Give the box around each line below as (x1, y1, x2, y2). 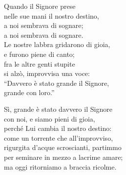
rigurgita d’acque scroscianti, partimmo (4, 142, 122, 152)
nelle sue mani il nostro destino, (4, 10, 99, 21)
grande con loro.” (4, 87, 55, 98)
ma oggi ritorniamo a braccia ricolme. (4, 161, 117, 172)
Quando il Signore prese (4, 1, 76, 11)
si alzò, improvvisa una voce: (4, 68, 90, 78)
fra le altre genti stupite (4, 58, 75, 69)
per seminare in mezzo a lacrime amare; (4, 151, 123, 162)
